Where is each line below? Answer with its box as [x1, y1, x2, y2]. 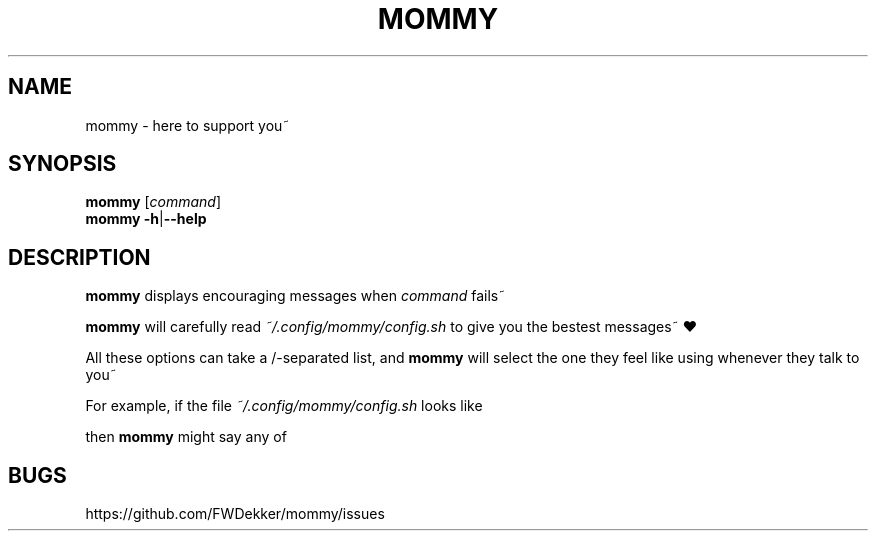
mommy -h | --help [85, 210, 207, 228]
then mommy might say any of [85, 428, 287, 446]
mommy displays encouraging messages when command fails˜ [85, 287, 506, 305]
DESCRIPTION [8, 244, 151, 270]
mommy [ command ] [85, 193, 222, 211]
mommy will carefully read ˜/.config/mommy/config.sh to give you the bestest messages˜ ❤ [85, 318, 697, 336]
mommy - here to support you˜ [85, 116, 290, 134]
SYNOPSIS [8, 151, 117, 177]
